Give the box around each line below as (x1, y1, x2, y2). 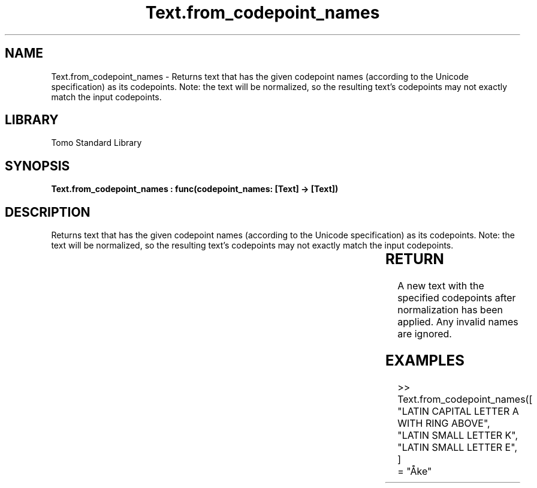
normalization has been (397, 304, 503, 316)
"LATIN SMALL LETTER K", (397, 429, 518, 441)
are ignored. (397, 328, 452, 340)
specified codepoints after (397, 292, 516, 304)
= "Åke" (397, 465, 432, 477)
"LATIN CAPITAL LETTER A (397, 405, 519, 417)
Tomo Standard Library (51, 137, 142, 148)
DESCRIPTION (5, 204, 90, 220)
